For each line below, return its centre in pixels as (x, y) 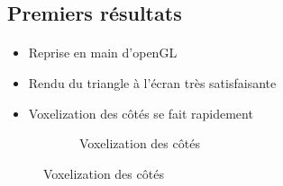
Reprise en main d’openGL (103, 53)
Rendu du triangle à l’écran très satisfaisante (152, 82)
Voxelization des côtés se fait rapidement (141, 113)
